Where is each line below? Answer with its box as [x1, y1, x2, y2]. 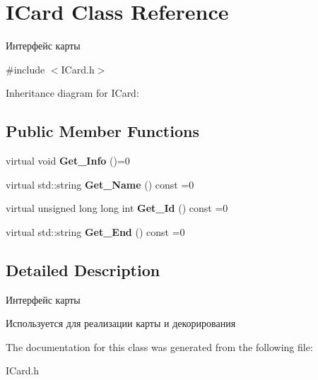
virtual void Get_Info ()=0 [6, 153, 130, 168]
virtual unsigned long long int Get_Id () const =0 [6, 201, 228, 215]
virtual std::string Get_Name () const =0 [6, 177, 194, 191]
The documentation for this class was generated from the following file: [6, 339, 313, 354]
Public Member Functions [6, 120, 199, 142]
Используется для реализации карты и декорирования [6, 316, 236, 331]
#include [6, 61, 45, 76]
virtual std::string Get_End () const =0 [6, 224, 185, 239]
